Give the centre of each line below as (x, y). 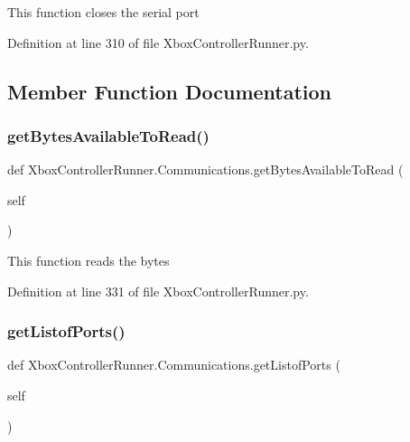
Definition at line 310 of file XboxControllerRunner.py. (158, 42)
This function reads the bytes (89, 260)
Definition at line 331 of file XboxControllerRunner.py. (158, 291)
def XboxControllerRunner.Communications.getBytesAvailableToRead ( (205, 169)
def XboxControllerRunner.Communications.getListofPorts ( (174, 365)
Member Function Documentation (170, 91)
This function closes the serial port (103, 12)
